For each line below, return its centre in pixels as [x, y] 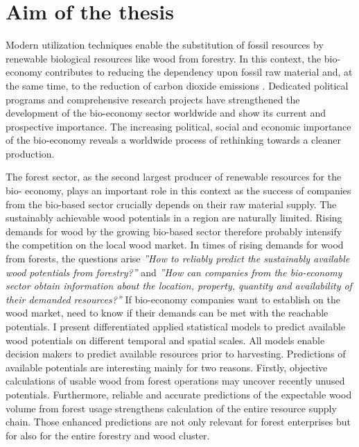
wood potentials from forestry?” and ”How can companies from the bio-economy [174, 272]
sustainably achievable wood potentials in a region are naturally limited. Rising [174, 218]
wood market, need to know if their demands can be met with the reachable [167, 313]
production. [30, 153]
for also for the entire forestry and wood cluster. [108, 435]
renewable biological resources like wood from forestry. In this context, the [164, 58]
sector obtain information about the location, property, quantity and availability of [179, 286]
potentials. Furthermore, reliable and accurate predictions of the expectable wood [179, 394]
